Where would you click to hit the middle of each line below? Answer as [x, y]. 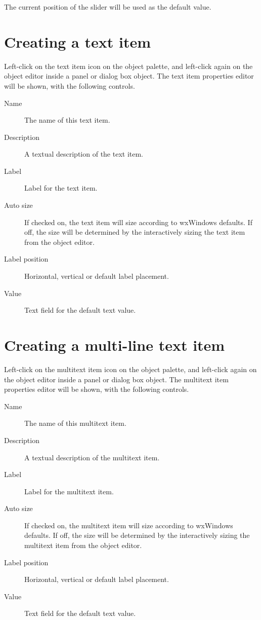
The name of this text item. [67, 120]
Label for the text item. [61, 188]
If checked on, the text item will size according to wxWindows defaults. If [138, 222]
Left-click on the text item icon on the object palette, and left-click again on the [128, 66]
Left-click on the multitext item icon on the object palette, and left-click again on [130, 369]
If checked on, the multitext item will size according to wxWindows [129, 525]
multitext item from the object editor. [83, 545]
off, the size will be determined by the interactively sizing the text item [135, 232]
